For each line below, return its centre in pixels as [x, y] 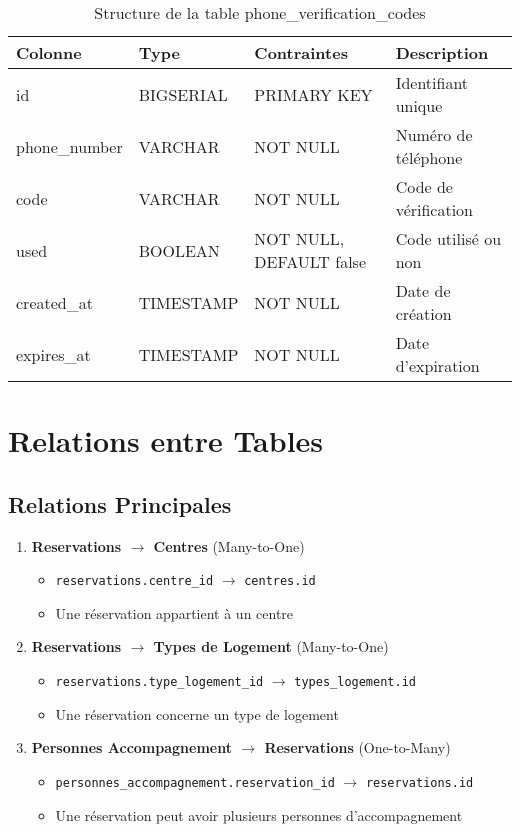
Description [442, 52]
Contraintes [301, 52]
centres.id [280, 581]
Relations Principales [120, 503]
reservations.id [419, 782]
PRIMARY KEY [313, 94]
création [423, 313]
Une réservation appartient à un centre [174, 612]
